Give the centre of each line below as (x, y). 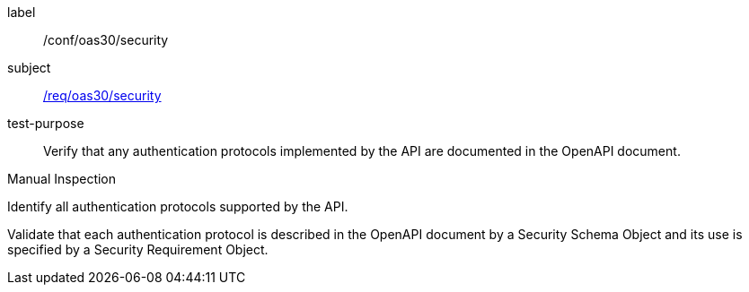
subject (29, 68)
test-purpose (46, 123)
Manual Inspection (62, 179)
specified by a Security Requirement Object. (138, 249)
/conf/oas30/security (106, 40)
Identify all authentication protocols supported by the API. (178, 206)
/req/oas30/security (102, 95)
